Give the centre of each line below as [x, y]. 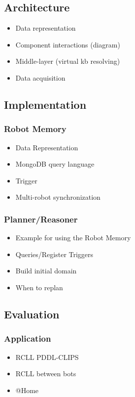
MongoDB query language [55, 164]
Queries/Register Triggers [54, 254]
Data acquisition [40, 77]
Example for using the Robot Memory [73, 238]
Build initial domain [46, 271]
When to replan [39, 287]
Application [28, 338]
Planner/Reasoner [41, 219]
